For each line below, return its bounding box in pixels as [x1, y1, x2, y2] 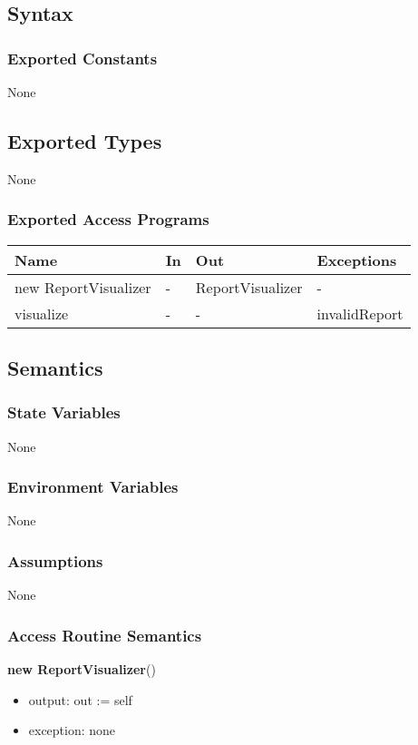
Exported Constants [7, 46, 158, 69]
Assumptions [7, 549, 103, 572]
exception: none [28, 720, 116, 740]
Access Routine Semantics [7, 623, 202, 646]
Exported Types [7, 126, 162, 154]
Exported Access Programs [7, 208, 209, 230]
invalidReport [316, 302, 403, 324]
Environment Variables [7, 475, 179, 498]
